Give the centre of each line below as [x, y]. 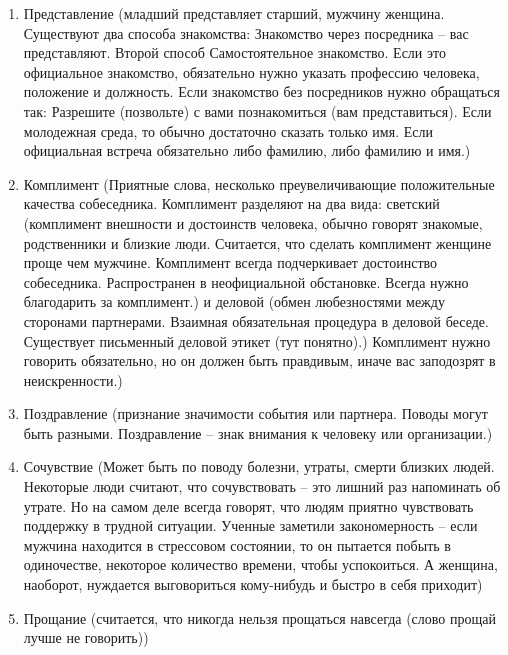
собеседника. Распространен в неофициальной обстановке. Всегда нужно [246, 281]
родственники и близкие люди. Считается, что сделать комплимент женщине [257, 242]
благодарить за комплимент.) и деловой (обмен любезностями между [234, 301]
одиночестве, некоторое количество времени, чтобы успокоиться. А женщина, [260, 564]
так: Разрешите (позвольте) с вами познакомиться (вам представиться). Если [257, 110]
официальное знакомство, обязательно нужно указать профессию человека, [251, 71]
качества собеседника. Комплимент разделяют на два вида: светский [231, 203]
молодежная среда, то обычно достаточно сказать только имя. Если [228, 130]
